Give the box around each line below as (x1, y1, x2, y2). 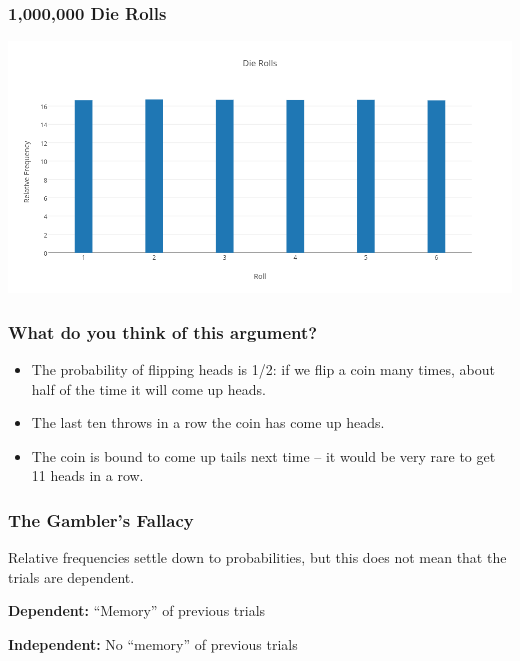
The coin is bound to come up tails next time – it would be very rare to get (31, 445, 496, 466)
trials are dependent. (8, 566, 135, 587)
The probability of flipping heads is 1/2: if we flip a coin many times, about (31, 359, 495, 380)
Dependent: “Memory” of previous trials (8, 600, 266, 621)
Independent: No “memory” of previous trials (8, 634, 298, 654)
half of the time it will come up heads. (31, 378, 266, 399)
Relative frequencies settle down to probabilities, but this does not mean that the (8, 547, 507, 568)
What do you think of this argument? (8, 319, 318, 344)
